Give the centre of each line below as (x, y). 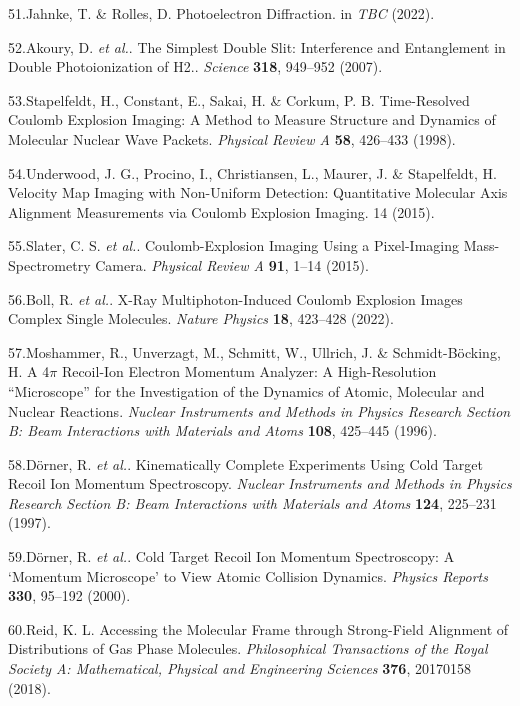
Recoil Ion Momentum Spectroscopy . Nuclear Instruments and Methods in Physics (260, 483)
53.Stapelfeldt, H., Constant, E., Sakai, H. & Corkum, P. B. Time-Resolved (239, 99)
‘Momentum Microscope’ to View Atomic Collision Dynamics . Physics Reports (248, 575)
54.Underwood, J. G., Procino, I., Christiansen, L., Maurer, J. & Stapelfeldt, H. (252, 172)
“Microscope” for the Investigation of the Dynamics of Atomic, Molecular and (246, 390)
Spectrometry (49, 264)
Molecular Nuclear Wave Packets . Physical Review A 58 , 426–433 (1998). (232, 138)
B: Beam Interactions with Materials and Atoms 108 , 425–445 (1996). (222, 430)
